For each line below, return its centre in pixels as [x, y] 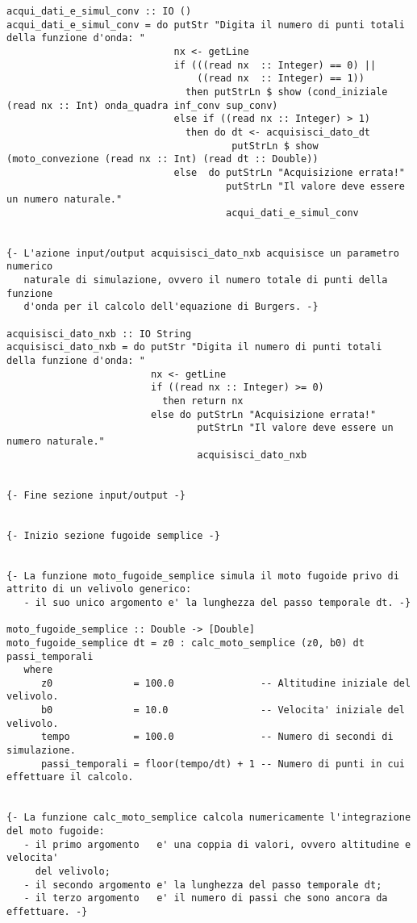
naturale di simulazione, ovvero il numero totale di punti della [206, 280]
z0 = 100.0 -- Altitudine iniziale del [226, 683]
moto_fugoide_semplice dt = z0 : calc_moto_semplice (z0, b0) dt [186, 643]
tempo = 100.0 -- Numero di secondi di [217, 737]
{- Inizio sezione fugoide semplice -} [113, 535]
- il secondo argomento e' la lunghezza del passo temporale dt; [203, 885]
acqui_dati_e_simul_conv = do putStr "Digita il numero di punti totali [206, 25]
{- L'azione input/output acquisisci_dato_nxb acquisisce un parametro [203, 253]
